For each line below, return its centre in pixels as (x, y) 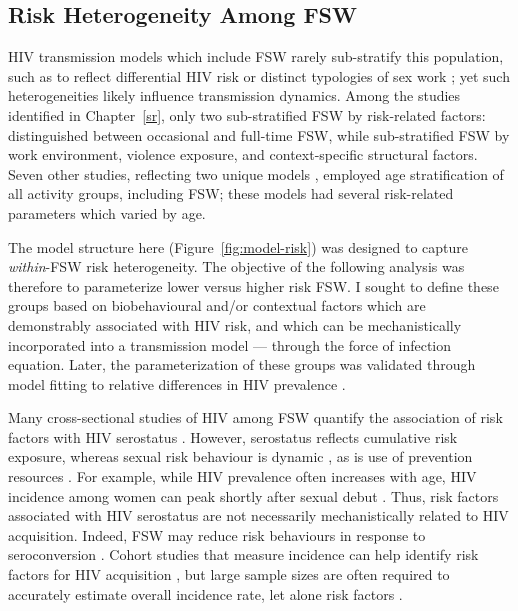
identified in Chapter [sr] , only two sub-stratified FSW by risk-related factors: (247, 114)
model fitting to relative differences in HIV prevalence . (177, 383)
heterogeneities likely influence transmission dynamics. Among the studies (234, 95)
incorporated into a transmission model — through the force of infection (230, 344)
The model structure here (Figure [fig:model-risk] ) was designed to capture (238, 246)
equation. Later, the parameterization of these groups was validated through (242, 364)
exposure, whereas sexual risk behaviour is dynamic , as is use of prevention (240, 456)
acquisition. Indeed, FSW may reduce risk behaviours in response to (217, 534)
